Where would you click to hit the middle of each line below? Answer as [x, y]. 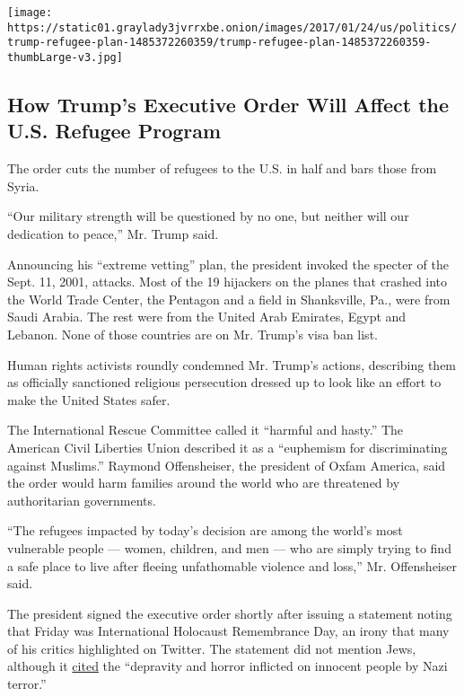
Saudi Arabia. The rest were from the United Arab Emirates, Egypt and [207, 317]
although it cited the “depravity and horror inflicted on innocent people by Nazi [228, 666]
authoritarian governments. [82, 500]
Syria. [23, 185]
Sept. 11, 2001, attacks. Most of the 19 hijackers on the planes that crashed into [228, 282]
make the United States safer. [89, 399]
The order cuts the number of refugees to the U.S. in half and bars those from [222, 168]
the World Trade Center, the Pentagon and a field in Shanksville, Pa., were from [229, 299]
